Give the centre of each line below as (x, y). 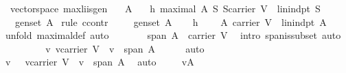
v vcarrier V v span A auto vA (100, 62)
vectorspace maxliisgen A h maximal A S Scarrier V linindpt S (165, 8)
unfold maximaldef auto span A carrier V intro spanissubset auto (173, 35)
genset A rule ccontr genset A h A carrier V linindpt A (171, 21)
